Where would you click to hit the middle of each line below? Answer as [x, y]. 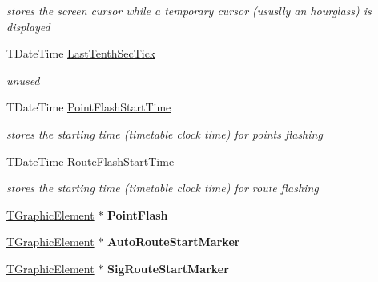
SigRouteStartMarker [168, 268]
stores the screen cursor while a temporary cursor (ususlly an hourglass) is [189, 10]
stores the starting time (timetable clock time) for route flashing [163, 188]
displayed [28, 26]
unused [23, 80]
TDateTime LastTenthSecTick [81, 53]
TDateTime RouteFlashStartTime [90, 161]
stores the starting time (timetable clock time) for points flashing [165, 133]
